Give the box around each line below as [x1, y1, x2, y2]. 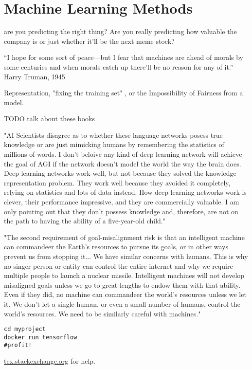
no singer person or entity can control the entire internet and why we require [4, 260, 233, 271]
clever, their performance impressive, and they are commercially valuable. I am [4, 197, 239, 207]
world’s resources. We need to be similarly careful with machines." [4, 308, 201, 318]
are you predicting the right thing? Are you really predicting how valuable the [4, 26, 237, 37]
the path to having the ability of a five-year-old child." [4, 216, 165, 226]
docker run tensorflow [4, 333, 77, 341]
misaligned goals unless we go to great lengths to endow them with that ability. [4, 279, 241, 290]
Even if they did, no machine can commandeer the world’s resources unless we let [4, 289, 247, 299]
